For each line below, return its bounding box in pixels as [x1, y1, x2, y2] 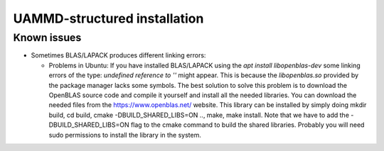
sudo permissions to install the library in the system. [48, 130, 202, 139]
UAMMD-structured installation [13, 11, 204, 26]
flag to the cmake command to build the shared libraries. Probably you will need [130, 121, 365, 129]
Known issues [13, 31, 82, 44]
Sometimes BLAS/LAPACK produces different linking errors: [31, 51, 206, 60]
